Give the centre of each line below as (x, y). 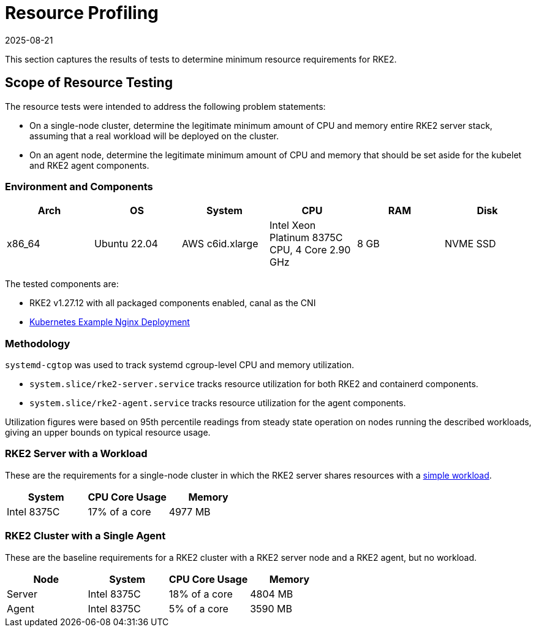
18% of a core (201, 594)
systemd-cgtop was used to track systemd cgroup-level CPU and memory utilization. (180, 365)
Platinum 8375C (306, 238)
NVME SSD (470, 244)
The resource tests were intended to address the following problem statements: (165, 106)
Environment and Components (79, 186)
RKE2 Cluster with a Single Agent (85, 536)
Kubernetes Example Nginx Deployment (110, 322)
